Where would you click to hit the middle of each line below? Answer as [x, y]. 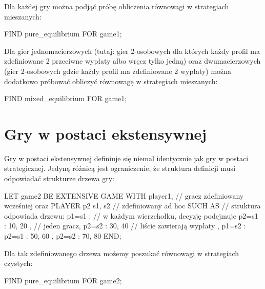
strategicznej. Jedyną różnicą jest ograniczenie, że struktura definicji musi [120, 168]
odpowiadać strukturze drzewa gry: [59, 178]
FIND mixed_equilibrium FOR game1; [66, 98]
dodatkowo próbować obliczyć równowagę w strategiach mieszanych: [111, 81]
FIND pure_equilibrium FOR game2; [63, 280]
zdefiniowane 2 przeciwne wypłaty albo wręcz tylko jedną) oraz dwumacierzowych [132, 61]
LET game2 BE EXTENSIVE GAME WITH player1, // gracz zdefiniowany [124, 195]
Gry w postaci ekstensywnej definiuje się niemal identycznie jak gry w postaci [126, 158]
